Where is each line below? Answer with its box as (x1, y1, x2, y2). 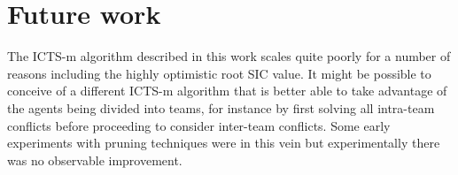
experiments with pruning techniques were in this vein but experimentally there (7, 133, 440, 152)
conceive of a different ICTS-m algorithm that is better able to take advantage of (7, 81, 447, 100)
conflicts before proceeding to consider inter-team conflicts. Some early (7, 116, 391, 134)
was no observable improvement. (7, 150, 182, 169)
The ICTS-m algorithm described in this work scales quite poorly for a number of (7, 47, 451, 65)
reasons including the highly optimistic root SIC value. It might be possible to (7, 64, 431, 82)
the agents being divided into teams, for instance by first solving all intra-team (7, 98, 435, 117)
